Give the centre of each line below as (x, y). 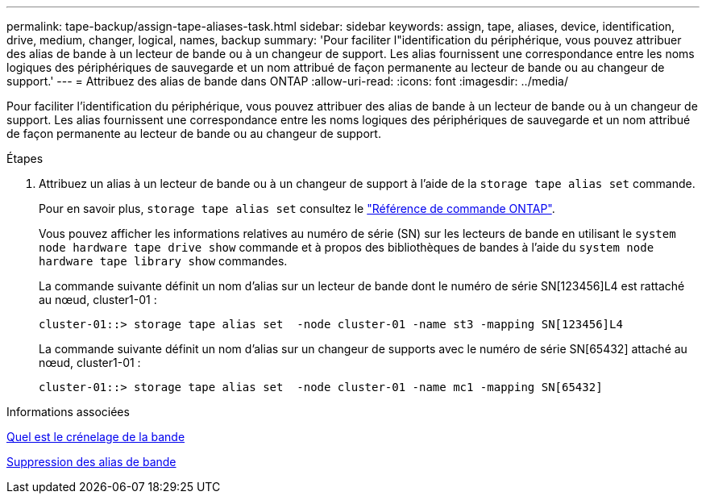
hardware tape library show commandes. (163, 261)
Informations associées (68, 412)
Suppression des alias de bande (91, 462)
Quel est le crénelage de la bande (96, 437)
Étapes (25, 158)
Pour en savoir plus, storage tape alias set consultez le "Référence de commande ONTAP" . (297, 208)
